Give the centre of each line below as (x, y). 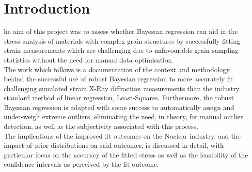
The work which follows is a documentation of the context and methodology (117, 69)
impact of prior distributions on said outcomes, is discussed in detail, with (114, 145)
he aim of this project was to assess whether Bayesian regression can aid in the (121, 31)
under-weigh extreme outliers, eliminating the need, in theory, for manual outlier (124, 117)
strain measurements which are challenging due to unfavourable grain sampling (121, 50)
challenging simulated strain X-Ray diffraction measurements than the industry (122, 88)
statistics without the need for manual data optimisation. (89, 59)
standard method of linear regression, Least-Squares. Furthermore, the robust (119, 98)
